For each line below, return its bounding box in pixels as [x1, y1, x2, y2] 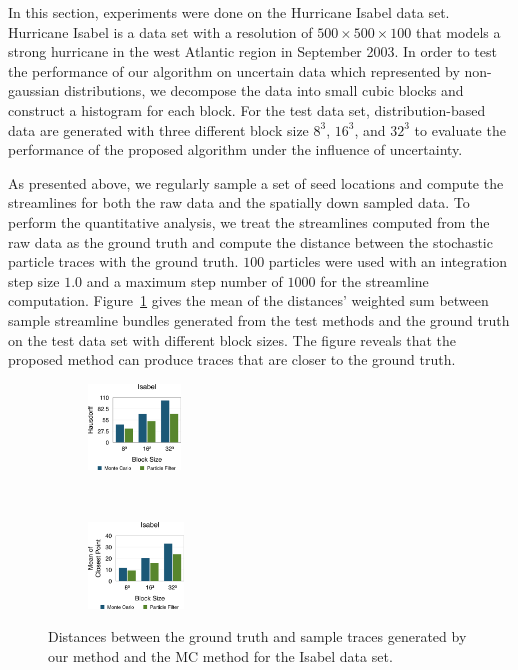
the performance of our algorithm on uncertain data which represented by [8, 60, 460, 81]
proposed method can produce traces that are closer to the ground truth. [8, 349, 456, 370]
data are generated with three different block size [8, 119, 309, 140]
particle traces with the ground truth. [8, 251, 239, 272]
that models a [415, 21, 501, 42]
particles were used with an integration [268, 251, 508, 272]
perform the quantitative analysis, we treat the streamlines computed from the [8, 211, 490, 232]
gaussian [8, 80, 60, 101]
